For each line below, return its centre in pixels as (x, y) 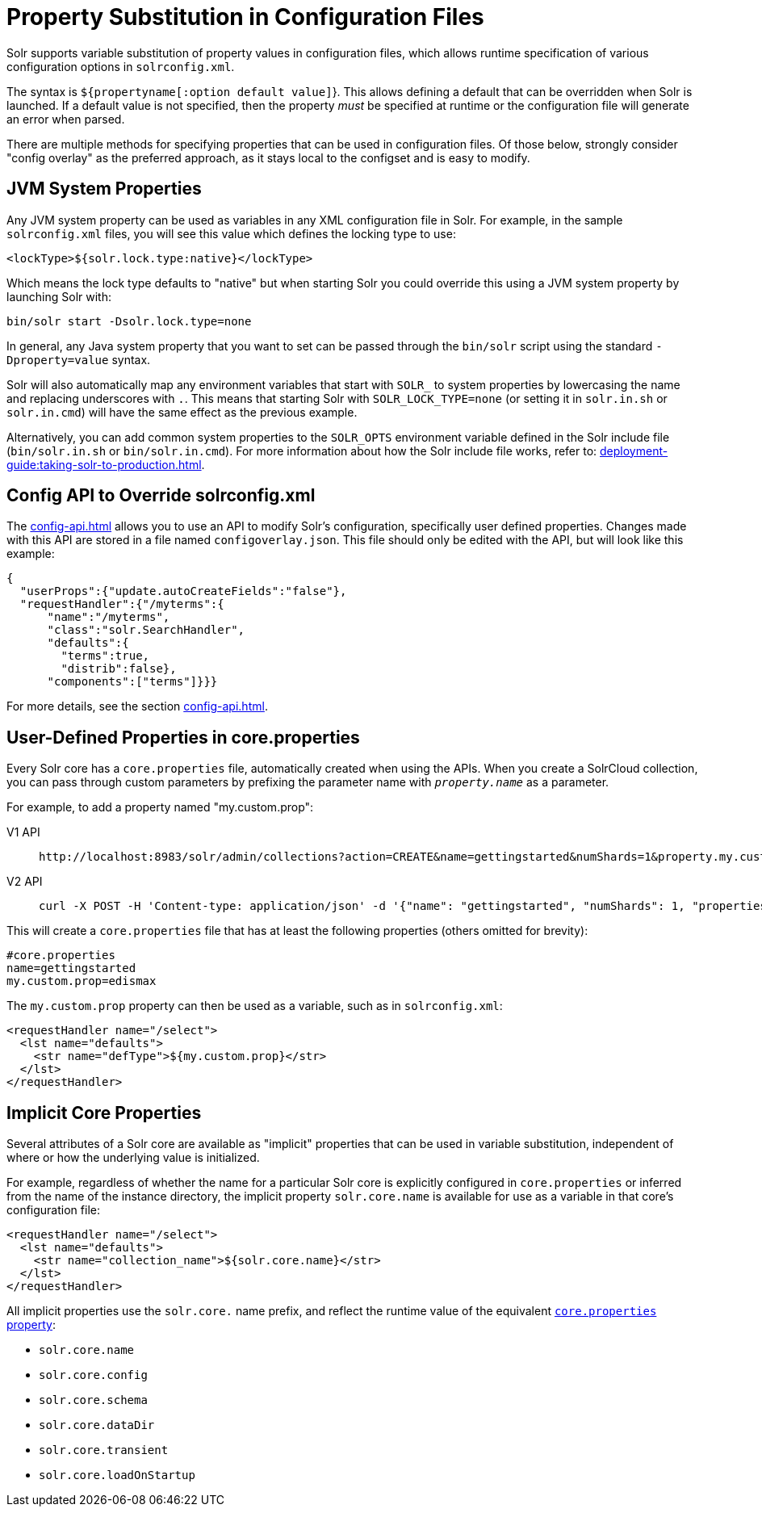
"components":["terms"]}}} (132, 682)
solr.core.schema (93, 1400)
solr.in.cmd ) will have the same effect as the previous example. (182, 412)
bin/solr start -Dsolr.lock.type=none (129, 321)
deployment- (634, 451)
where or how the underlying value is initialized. (133, 1158)
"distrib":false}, (119, 669)
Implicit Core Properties (104, 1113)
